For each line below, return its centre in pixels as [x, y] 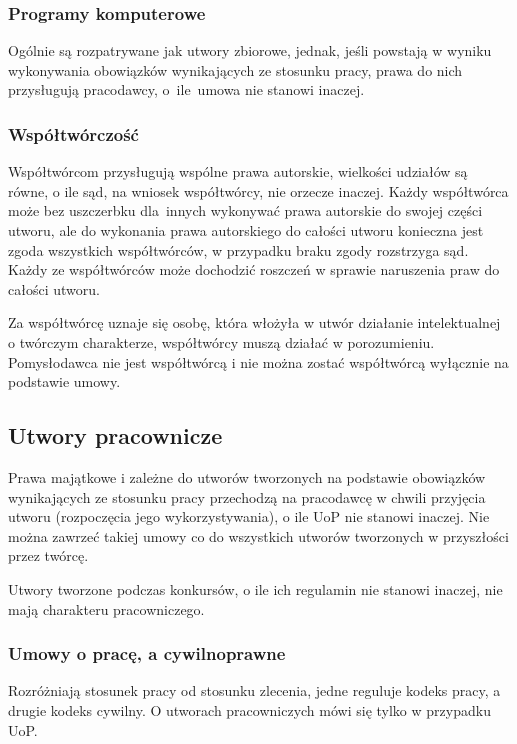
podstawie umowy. [64, 381]
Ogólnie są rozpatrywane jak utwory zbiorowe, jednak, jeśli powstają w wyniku [250, 50]
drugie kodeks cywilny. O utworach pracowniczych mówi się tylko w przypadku [249, 709]
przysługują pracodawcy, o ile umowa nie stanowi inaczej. [186, 89]
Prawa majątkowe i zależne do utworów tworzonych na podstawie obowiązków [247, 476]
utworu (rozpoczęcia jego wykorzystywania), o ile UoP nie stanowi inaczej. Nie [249, 516]
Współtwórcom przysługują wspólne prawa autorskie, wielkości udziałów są [238, 171]
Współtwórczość [73, 133]
